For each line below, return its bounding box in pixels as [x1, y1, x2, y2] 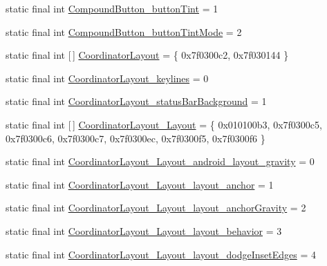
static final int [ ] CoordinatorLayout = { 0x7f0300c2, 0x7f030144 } [6, 48, 289, 62]
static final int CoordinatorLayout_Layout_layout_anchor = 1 [6, 177, 274, 191]
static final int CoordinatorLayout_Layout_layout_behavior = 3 [6, 223, 282, 238]
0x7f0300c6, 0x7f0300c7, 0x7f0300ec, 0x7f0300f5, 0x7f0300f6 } [6, 131, 265, 145]
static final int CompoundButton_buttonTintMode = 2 [6, 24, 242, 39]
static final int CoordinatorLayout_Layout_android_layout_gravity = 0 [6, 154, 315, 169]
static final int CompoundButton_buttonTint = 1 [6, 1, 218, 15]
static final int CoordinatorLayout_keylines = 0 [6, 70, 209, 85]
